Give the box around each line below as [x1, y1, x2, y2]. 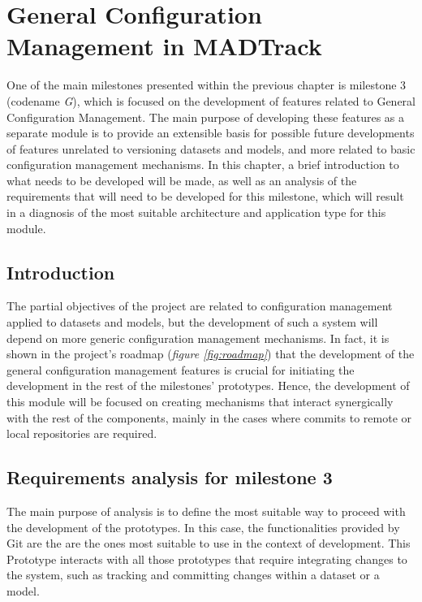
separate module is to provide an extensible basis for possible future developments [6, 124, 415, 141]
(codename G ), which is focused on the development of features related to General [6, 92, 416, 109]
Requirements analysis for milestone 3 [6, 465, 333, 490]
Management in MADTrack [6, 29, 322, 63]
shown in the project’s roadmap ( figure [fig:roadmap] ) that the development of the [6, 345, 415, 362]
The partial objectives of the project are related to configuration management [6, 297, 393, 314]
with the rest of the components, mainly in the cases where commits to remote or [6, 409, 412, 426]
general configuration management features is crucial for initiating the [6, 361, 355, 378]
